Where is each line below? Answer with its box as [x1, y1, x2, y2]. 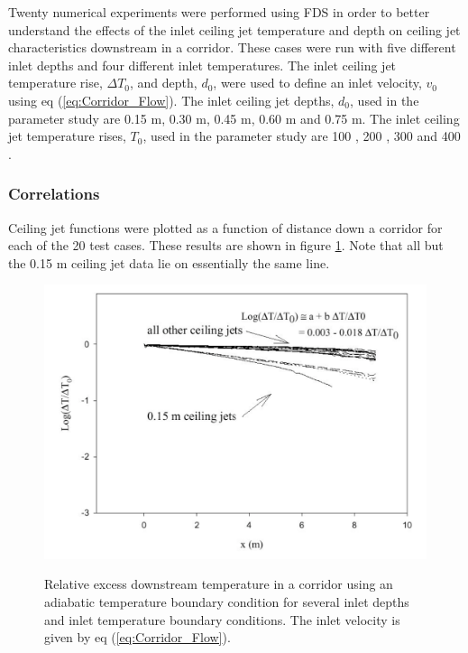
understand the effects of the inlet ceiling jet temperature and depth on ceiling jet [8, 20, 461, 39]
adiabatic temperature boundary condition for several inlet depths [44, 592, 409, 611]
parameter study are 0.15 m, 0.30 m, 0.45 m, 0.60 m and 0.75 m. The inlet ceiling [8, 108, 460, 127]
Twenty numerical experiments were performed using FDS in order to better [8, 3, 430, 21]
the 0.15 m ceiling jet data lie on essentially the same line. [8, 253, 330, 272]
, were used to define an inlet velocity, [213, 73, 422, 92]
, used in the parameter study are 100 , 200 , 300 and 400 [142, 126, 461, 145]
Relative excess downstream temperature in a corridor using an [44, 574, 393, 593]
